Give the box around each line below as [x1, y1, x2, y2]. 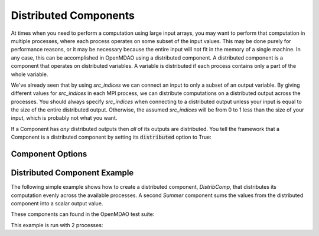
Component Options [11, 149, 87, 159]
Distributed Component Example [11, 168, 134, 178]
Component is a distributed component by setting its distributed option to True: [11, 133, 212, 141]
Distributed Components [11, 9, 135, 22]
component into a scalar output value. [11, 199, 103, 206]
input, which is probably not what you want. [11, 114, 118, 122]
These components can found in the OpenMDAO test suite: [11, 211, 155, 218]
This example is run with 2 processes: [11, 221, 103, 228]
